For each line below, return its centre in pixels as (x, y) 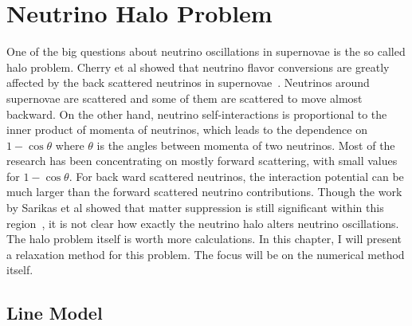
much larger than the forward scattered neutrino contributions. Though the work (204, 192)
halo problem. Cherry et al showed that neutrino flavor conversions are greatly (198, 67)
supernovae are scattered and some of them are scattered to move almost (184, 98)
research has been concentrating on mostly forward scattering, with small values (202, 161)
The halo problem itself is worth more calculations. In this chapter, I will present (204, 239)
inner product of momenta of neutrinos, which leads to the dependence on (187, 130)
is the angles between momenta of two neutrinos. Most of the (246, 145)
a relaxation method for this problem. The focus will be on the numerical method (206, 254)
